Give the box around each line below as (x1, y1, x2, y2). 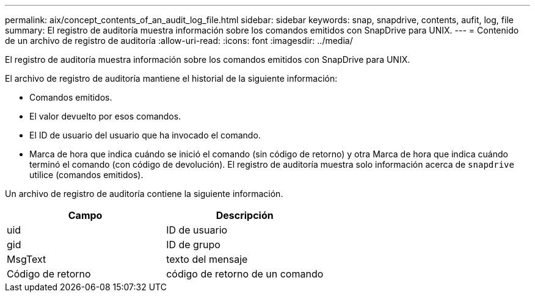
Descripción (216, 209, 274, 221)
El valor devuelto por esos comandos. (29, 111, 181, 121)
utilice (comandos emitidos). (29, 170, 144, 180)
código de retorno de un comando (166, 268, 324, 280)
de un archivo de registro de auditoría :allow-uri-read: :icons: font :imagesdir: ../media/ (5, 35, 353, 46)
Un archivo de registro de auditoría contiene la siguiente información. (5, 188, 283, 199)
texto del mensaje (166, 253, 248, 265)
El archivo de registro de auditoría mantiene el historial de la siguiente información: (5, 73, 338, 84)
